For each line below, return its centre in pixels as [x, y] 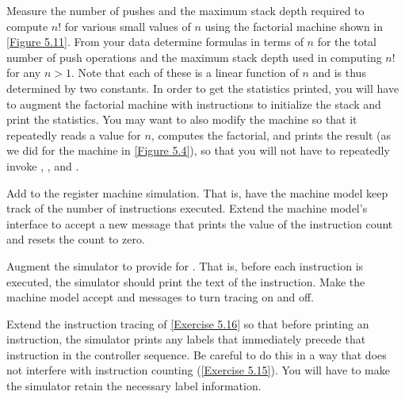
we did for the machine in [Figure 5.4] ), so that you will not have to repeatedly [198, 150]
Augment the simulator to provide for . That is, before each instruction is [185, 265]
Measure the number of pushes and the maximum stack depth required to [185, 10]
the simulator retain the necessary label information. [134, 386]
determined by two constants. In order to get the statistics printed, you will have [203, 88]
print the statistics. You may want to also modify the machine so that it [182, 119]
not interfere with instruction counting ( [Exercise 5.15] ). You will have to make [198, 370]
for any [24, 73]
